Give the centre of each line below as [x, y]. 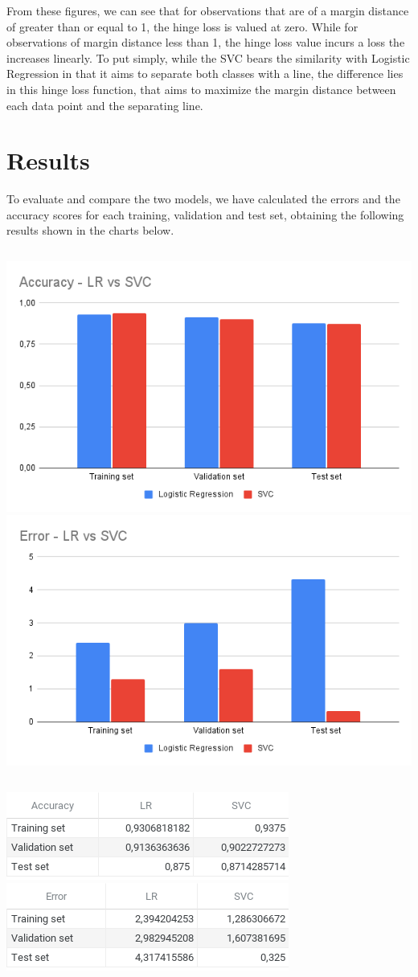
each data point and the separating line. [105, 105]
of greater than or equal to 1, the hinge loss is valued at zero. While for [182, 26]
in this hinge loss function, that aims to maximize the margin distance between [201, 89]
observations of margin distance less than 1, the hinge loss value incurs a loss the [206, 42]
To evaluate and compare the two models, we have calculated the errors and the [203, 199]
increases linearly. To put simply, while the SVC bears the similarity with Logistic [208, 57]
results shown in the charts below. [90, 230]
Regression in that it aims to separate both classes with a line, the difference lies [205, 74]
